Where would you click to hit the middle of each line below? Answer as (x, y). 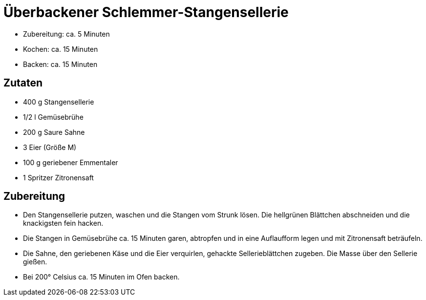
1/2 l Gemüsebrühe (53, 117)
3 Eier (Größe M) (50, 147)
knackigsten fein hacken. (63, 223)
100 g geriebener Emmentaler (71, 162)
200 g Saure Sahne (54, 132)
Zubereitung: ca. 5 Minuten (66, 34)
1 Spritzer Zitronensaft (58, 177)
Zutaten (23, 83)
